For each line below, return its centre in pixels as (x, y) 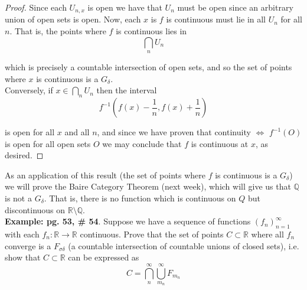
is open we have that (125, 7)
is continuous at (220, 143)
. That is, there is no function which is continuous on (140, 198)
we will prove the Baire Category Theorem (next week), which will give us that (148, 186)
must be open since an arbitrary (235, 7)
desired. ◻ (24, 155)
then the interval (127, 90)
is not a (18, 198)
